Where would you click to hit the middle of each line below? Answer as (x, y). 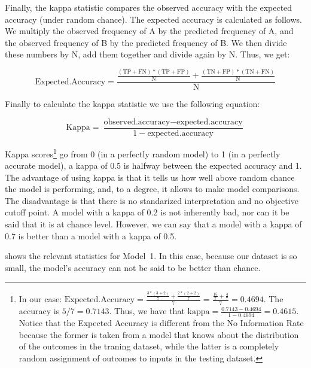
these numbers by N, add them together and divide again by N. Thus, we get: (147, 54)
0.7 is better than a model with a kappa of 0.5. (91, 235)
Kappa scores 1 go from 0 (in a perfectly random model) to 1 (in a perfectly (143, 153)
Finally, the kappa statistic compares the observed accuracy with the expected (149, 7)
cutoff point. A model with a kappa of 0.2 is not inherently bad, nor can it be (147, 212)
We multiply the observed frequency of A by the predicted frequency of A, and (149, 31)
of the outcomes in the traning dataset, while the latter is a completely (149, 346)
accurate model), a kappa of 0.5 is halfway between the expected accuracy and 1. (153, 165)
